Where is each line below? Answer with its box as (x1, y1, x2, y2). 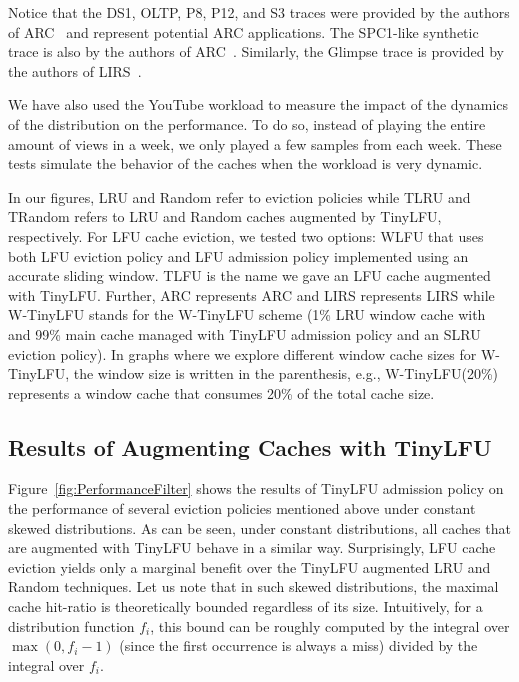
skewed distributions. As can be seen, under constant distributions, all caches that (8, 517, 511, 538)
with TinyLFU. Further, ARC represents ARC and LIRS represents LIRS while (8, 284, 495, 305)
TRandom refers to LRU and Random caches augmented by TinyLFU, (8, 206, 442, 227)
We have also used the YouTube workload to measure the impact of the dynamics (8, 94, 509, 115)
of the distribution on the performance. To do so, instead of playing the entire (8, 113, 486, 134)
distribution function (8, 615, 135, 636)
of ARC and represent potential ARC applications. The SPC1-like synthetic (8, 21, 479, 42)
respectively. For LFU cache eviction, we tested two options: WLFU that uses (8, 225, 484, 246)
